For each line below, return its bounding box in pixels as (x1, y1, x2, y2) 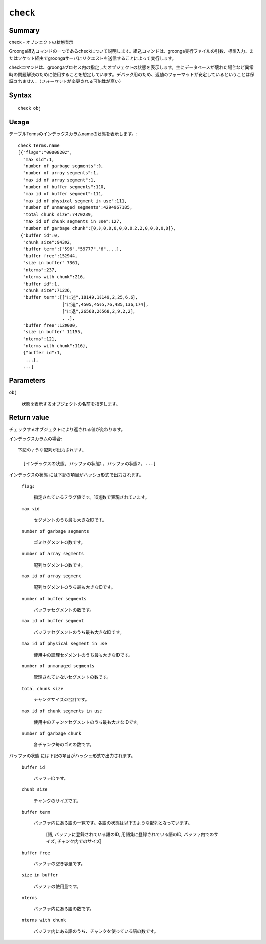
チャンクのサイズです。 (33, 798, 81, 804)
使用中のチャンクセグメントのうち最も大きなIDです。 (33, 719, 141, 725)
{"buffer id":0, (20, 232, 60, 238)
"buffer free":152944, (23, 253, 78, 259)
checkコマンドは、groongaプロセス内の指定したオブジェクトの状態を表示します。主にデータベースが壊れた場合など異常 (9, 64, 254, 70)
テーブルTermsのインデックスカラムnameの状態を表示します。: (9, 131, 137, 137)
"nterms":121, (23, 336, 57, 342)
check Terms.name (18, 142, 60, 148)
